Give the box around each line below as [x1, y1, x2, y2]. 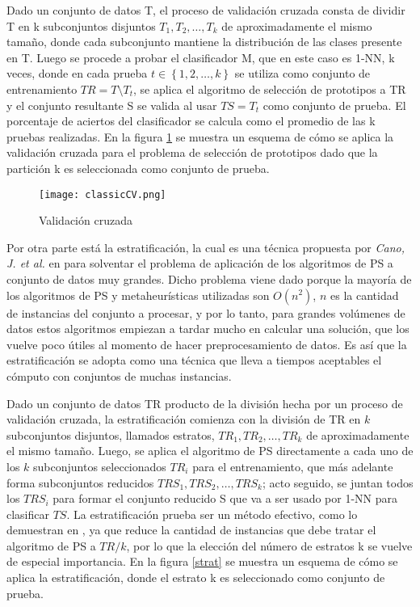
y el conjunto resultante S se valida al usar [6, 96, 217, 113]
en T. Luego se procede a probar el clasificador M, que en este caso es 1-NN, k [6, 48, 395, 65]
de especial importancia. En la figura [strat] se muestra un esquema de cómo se [6, 553, 398, 570]
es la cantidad [330, 286, 399, 303]
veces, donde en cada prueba [6, 65, 148, 82]
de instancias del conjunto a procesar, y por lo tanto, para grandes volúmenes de [6, 304, 405, 321]
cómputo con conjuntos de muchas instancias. [6, 367, 232, 384]
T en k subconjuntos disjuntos [6, 17, 156, 34]
